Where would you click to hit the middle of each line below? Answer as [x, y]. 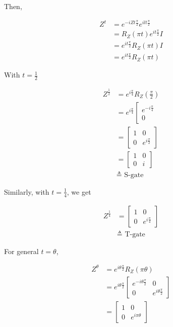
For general [21, 251]
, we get [79, 191]
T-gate [135, 234]
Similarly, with [27, 191]
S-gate [134, 175]
